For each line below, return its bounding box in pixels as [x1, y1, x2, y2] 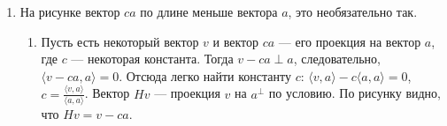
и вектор [212, 32, 258, 50]
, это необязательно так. [288, 3, 418, 20]
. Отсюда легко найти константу [119, 66, 291, 85]
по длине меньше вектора [140, 3, 278, 20]
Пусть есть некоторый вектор [41, 32, 199, 50]
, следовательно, [293, 49, 381, 68]
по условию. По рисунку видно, [268, 84, 441, 102]
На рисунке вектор [19, 3, 120, 20]
